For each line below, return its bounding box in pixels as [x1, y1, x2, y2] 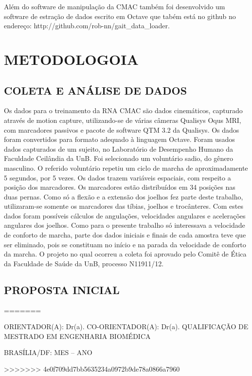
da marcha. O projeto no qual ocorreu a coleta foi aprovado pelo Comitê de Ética [4, 249, 247, 259]
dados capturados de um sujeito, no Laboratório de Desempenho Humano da [4, 143, 234, 154]
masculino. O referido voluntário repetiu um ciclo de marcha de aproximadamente [4, 162, 248, 173]
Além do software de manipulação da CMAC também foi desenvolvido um [4, 1, 225, 11]
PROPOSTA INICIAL [4, 282, 120, 297]
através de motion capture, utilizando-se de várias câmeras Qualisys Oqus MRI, [4, 115, 241, 125]
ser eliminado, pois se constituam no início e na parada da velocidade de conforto [4, 239, 246, 249]
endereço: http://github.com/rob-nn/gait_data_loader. [4, 20, 170, 31]
